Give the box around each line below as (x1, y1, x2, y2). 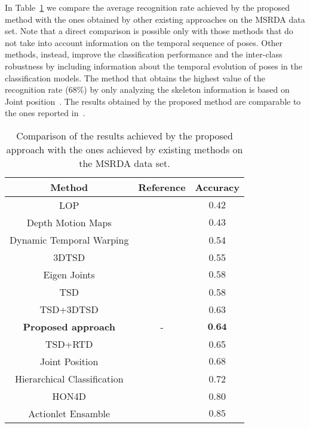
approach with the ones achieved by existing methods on (6, 142, 243, 156)
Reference (138, 180, 186, 194)
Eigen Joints (43, 267, 95, 281)
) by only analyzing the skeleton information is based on (84, 83, 290, 96)
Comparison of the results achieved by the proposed (16, 128, 233, 142)
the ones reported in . (5, 107, 85, 119)
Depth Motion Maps (26, 215, 112, 229)
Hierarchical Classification (14, 371, 124, 385)
